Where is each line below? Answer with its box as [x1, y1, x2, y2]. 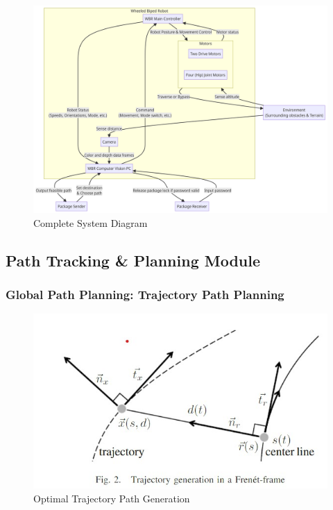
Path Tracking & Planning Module [6, 249, 261, 271]
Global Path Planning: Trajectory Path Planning [6, 285, 284, 303]
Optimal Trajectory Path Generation [33, 491, 190, 505]
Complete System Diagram [33, 215, 148, 230]
